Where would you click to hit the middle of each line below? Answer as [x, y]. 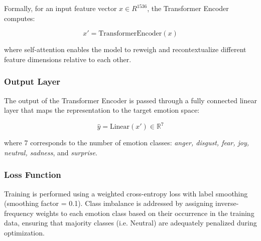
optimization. [24, 233]
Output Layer [32, 81]
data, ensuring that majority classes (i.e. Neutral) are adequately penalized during [130, 223]
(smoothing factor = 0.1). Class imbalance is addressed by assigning [109, 203]
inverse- [227, 203]
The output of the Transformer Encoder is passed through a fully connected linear [130, 100]
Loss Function [33, 175]
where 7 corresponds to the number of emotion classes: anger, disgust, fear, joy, [127, 143]
